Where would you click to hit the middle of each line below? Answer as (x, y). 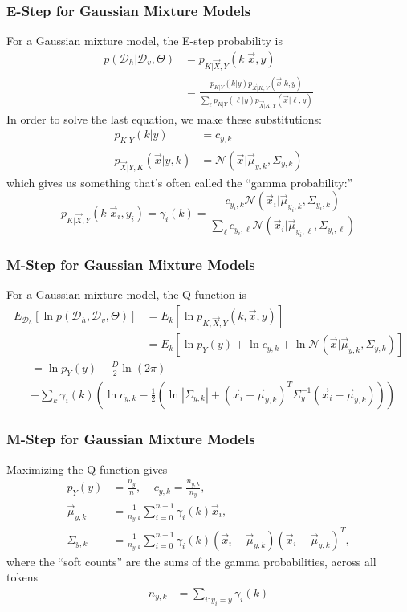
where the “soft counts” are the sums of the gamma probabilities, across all (191, 561)
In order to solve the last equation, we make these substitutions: (164, 118)
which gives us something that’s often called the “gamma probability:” (180, 182)
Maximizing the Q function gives (87, 469)
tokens (22, 577)
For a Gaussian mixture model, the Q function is (126, 294)
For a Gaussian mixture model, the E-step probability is (144, 41)
